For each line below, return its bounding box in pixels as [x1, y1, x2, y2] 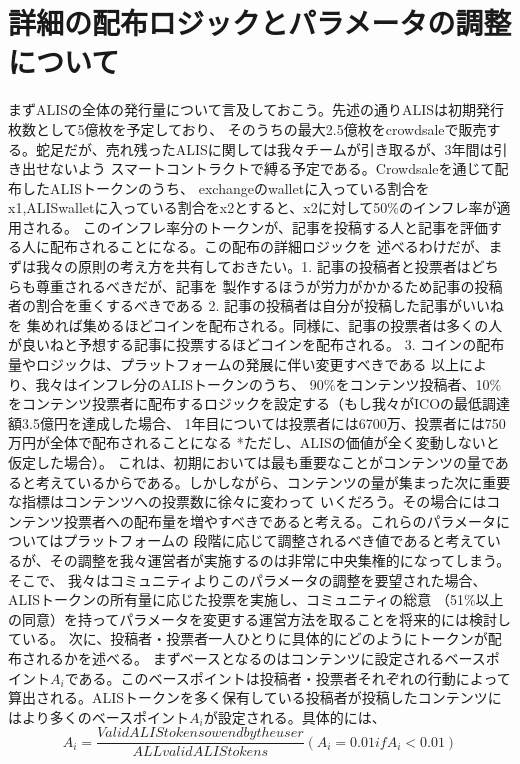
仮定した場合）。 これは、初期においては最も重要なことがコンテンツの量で [8, 452, 495, 472]
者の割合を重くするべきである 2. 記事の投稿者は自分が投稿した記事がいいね [8, 295, 505, 316]
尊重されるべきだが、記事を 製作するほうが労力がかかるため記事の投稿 [35, 275, 503, 296]
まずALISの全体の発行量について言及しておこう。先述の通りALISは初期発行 [8, 99, 505, 120]
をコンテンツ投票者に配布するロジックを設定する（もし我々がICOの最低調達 [8, 393, 511, 414]
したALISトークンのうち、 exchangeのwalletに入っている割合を [21, 177, 430, 198]
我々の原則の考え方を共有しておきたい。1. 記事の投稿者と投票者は [35, 256, 471, 277]
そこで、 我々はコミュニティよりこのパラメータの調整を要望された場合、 [8, 569, 487, 590]
